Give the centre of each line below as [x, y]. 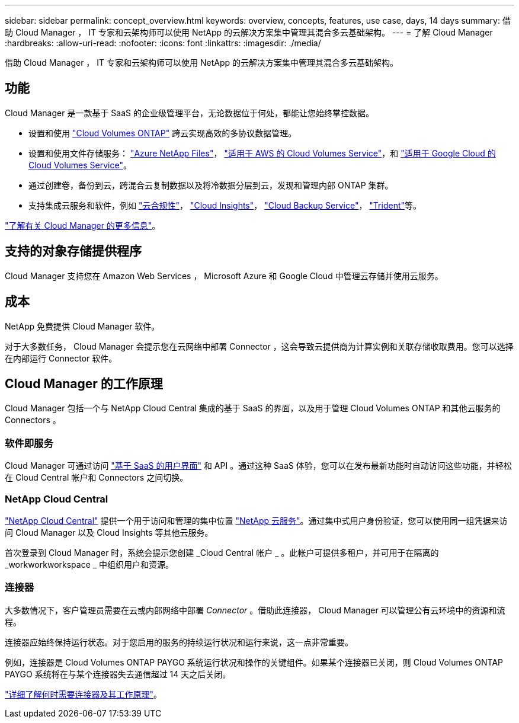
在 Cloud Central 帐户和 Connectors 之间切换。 [97, 478]
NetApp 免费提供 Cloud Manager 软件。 [82, 326]
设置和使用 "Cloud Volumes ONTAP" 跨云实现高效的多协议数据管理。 [163, 133]
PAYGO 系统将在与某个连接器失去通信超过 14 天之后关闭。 [118, 674]
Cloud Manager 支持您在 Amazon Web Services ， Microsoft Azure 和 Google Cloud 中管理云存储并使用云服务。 [224, 276]
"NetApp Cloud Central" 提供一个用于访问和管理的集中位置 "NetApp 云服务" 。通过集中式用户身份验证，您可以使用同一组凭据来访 [256, 520]
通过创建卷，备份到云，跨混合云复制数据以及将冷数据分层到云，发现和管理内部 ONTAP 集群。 [211, 185]
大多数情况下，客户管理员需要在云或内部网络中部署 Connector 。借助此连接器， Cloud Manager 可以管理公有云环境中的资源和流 [255, 610]
